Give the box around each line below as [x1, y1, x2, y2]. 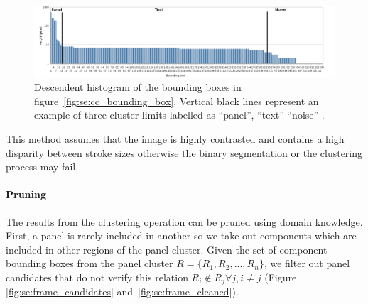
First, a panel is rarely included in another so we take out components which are [6, 228, 357, 243]
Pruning [6, 187, 46, 202]
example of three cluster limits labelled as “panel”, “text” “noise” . [34, 107, 325, 122]
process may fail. [6, 159, 79, 174]
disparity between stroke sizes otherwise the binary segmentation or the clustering [6, 145, 363, 160]
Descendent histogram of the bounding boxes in [34, 80, 242, 94]
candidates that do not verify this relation [6, 269, 188, 284]
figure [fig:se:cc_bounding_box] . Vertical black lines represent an [34, 93, 319, 108]
